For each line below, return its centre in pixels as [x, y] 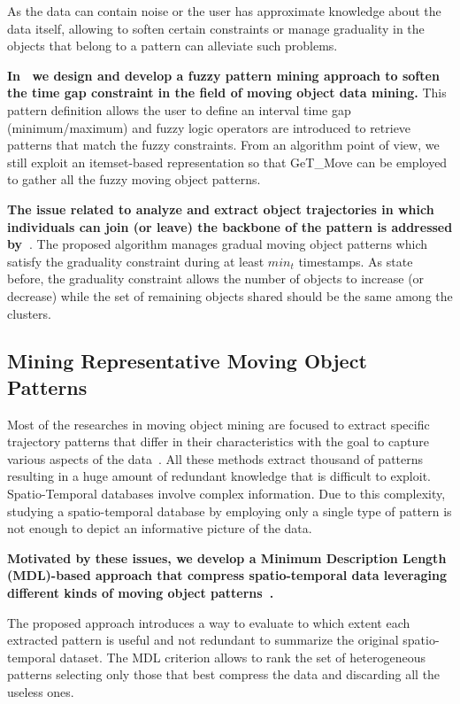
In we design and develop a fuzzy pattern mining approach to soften [223, 75]
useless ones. [41, 692]
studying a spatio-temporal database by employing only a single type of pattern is [230, 511]
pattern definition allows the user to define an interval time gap [179, 109]
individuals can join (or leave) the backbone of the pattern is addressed [230, 226]
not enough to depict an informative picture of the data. [160, 528]
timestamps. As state [356, 261]
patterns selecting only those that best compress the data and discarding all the [224, 674]
